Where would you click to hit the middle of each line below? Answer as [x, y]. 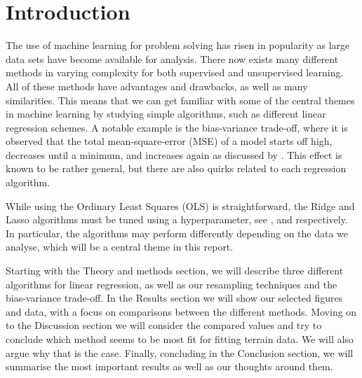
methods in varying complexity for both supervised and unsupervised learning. [175, 72]
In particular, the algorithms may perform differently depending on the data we [177, 233]
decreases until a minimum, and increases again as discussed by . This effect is [174, 154]
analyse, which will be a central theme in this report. [120, 247]
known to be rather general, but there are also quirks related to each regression [176, 168]
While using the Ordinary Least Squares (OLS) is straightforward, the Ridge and [180, 205]
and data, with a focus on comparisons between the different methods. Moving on [181, 311]
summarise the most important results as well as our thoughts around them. [169, 366]
